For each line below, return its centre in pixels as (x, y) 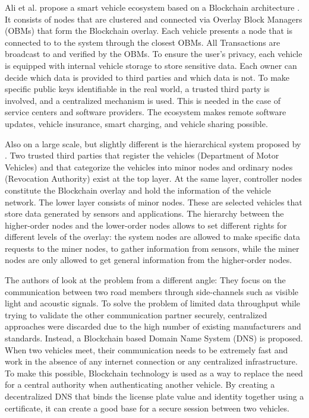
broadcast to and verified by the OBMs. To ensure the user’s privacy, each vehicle (154, 54)
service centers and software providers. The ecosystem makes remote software (146, 112)
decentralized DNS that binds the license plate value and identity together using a (154, 396)
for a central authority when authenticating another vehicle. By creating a (140, 384)
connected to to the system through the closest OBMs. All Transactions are (143, 42)
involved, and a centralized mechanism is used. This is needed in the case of (143, 100)
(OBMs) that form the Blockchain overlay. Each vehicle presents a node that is (149, 31)
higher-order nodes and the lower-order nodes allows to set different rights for (146, 225)
